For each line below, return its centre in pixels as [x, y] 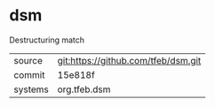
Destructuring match [47, 40]
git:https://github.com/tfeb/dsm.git [129, 60]
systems [31, 89]
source [28, 60]
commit [29, 74]
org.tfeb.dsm [84, 89]
